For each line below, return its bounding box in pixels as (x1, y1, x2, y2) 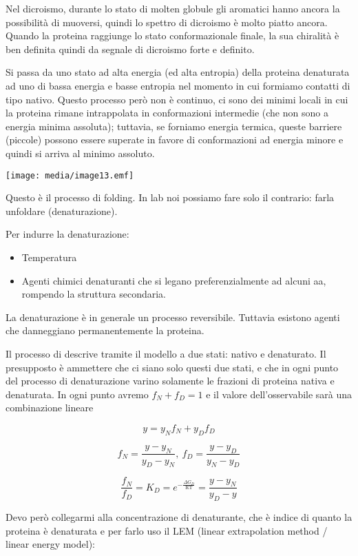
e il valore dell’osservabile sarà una (206, 387, 352, 401)
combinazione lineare (6, 400, 94, 415)
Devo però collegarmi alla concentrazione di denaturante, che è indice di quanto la (6, 510, 352, 524)
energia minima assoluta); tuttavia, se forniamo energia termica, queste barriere (6, 119, 342, 133)
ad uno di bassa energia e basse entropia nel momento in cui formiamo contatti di (6, 78, 350, 92)
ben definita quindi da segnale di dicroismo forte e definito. (6, 41, 255, 56)
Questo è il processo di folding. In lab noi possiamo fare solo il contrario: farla (6, 190, 335, 205)
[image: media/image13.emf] (6, 170, 134, 181)
